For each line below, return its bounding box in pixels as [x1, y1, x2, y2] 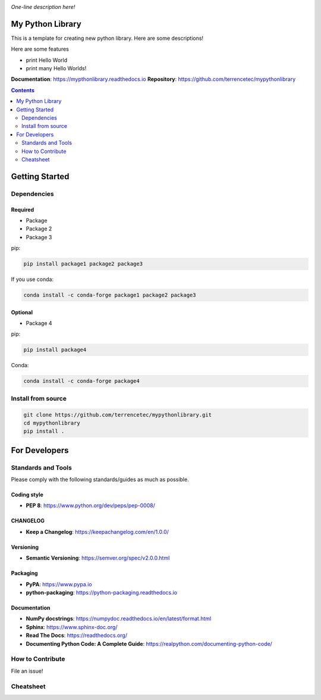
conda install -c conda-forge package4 [23, 378, 140, 385]
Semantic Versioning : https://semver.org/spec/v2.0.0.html [26, 554, 170, 562]
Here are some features [11, 45, 70, 53]
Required [11, 206, 34, 213]
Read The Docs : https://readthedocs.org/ [26, 632, 128, 639]
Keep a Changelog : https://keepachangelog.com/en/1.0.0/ [26, 528, 169, 535]
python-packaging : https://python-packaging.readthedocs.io [26, 589, 178, 596]
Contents [11, 86, 35, 93]
